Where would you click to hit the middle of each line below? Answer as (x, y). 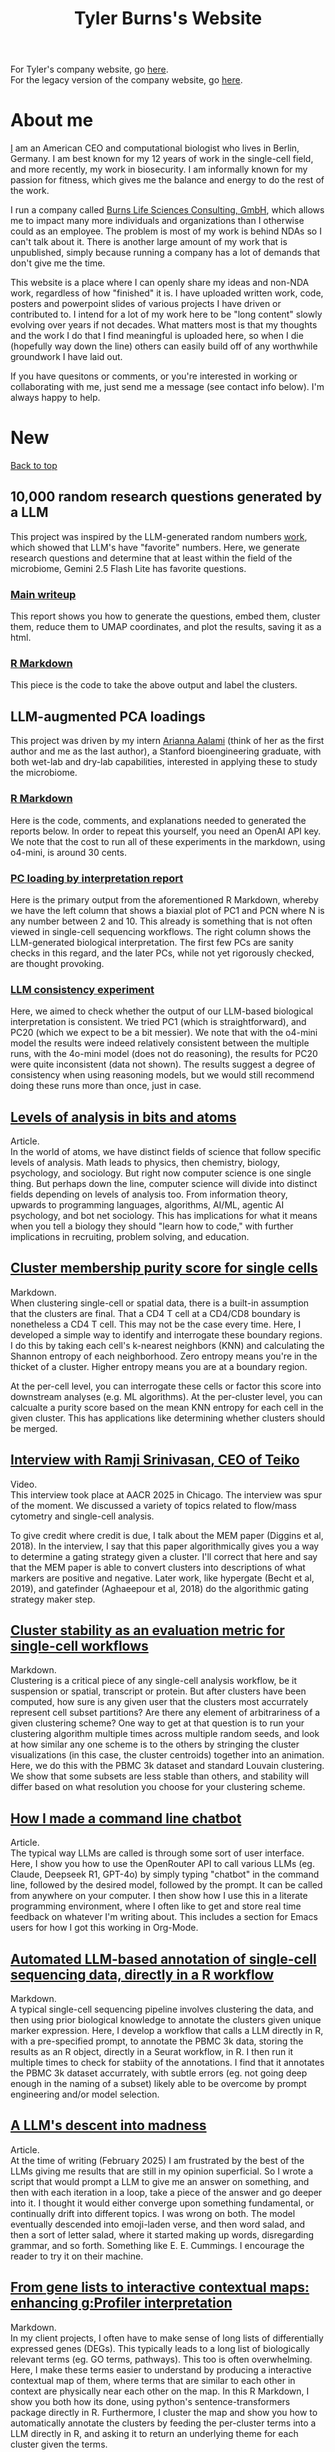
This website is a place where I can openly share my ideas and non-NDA (160, 283)
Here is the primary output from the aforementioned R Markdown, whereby (164, 899)
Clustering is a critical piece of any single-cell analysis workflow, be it (154, 1681)
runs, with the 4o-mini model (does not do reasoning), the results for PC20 (164, 1054)
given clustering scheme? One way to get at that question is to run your (157, 1723)
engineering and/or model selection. (85, 2094)
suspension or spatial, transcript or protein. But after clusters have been (158, 1691)
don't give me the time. (58, 263)
